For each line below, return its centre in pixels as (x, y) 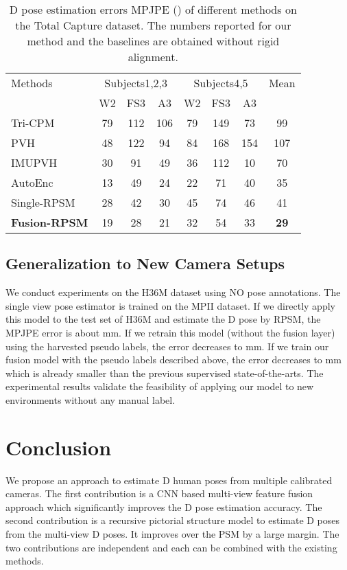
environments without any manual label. (91, 399)
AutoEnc (32, 182)
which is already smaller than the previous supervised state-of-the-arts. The (165, 373)
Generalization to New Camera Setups (145, 263)
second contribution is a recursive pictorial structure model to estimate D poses (173, 520)
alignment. (153, 57)
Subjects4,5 (221, 83)
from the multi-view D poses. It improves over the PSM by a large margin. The (172, 534)
